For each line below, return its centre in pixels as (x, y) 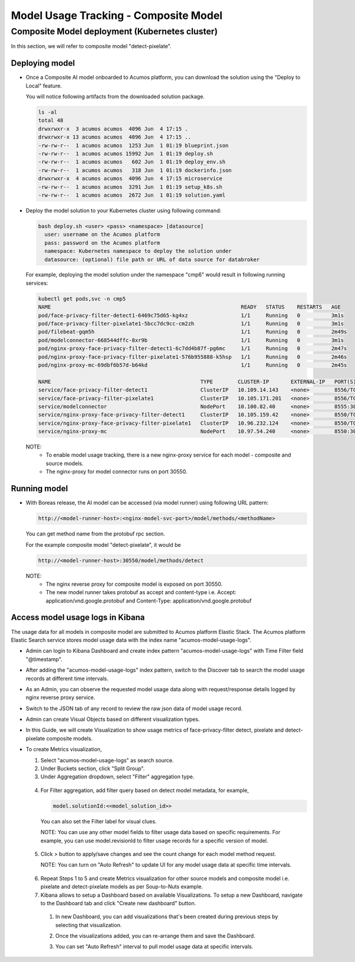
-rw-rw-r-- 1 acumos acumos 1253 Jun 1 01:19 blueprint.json (133, 145)
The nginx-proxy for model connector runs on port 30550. (117, 472)
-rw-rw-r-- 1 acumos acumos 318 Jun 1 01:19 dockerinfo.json (135, 170)
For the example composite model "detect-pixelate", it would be (103, 544)
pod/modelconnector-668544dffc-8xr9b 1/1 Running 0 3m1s (191, 340)
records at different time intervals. (67, 678)
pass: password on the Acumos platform (102, 243)
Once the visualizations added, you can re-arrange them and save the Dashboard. (155, 936)
